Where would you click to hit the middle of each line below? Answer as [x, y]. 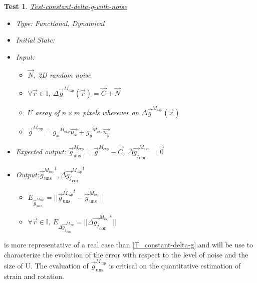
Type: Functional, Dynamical [60, 23]
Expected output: [41, 151]
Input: [25, 56]
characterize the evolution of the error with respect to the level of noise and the [126, 254]
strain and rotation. [34, 276]
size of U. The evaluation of [46, 266]
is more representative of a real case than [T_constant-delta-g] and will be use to [129, 245]
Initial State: [35, 40]
